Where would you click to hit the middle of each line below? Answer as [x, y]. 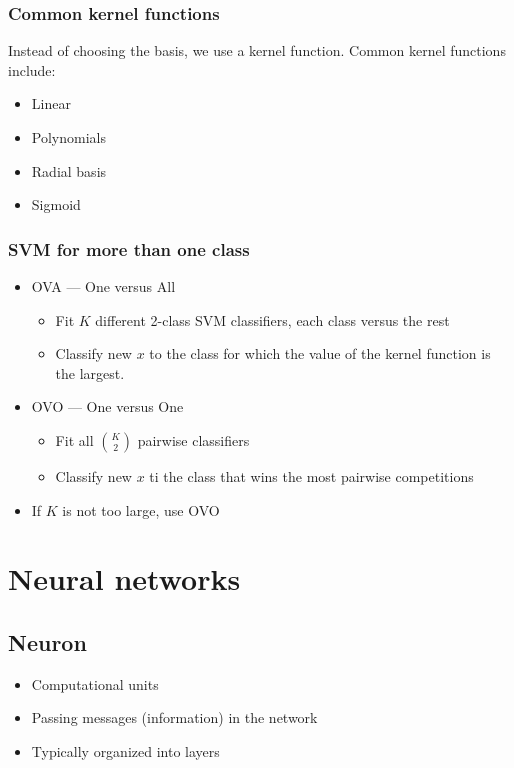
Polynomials [68, 137]
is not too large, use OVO [141, 509]
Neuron [47, 641]
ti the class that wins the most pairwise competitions [311, 475]
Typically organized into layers [125, 750]
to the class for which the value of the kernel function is [320, 353]
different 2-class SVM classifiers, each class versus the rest [272, 319]
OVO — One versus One [107, 406]
